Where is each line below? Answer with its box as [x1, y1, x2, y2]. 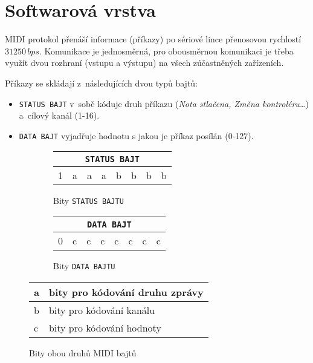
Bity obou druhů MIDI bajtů [29, 346, 137, 359]
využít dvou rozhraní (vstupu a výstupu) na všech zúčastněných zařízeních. [5, 56, 284, 69]
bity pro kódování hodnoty [48, 320, 161, 335]
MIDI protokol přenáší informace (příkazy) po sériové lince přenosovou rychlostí [5, 33, 302, 45]
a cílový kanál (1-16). [19, 109, 100, 122]
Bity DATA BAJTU [53, 260, 115, 272]
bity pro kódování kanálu [48, 302, 155, 317]
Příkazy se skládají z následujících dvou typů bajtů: [5, 76, 198, 89]
